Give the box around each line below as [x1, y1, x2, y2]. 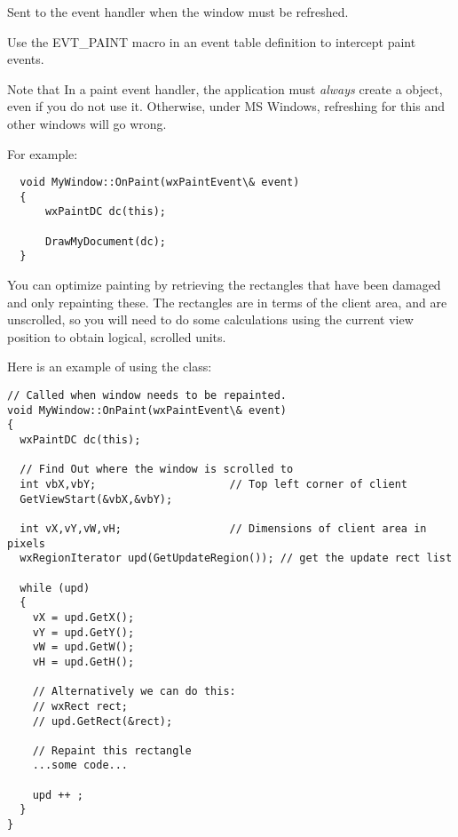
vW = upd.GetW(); [32, 641, 135, 654]
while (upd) [20, 581, 91, 594]
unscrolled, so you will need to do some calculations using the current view [7, 310, 414, 329]
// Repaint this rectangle [32, 744, 192, 757]
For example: [7, 144, 78, 163]
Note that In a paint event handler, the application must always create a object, [7, 79, 443, 98]
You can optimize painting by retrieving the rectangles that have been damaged [7, 275, 441, 294]
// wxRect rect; [32, 699, 129, 713]
